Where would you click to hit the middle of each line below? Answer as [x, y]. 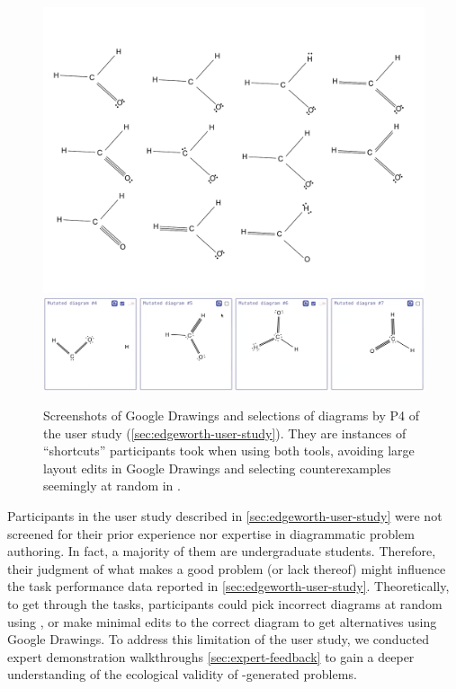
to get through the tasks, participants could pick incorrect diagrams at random [225, 604]
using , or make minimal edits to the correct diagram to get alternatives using [222, 621]
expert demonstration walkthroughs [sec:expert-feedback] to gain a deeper [211, 656]
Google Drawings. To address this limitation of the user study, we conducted [219, 639]
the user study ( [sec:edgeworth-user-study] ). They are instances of [225, 433]
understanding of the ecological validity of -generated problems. [182, 674]
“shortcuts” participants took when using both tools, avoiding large [229, 450]
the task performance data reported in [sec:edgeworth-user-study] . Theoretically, [228, 586]
